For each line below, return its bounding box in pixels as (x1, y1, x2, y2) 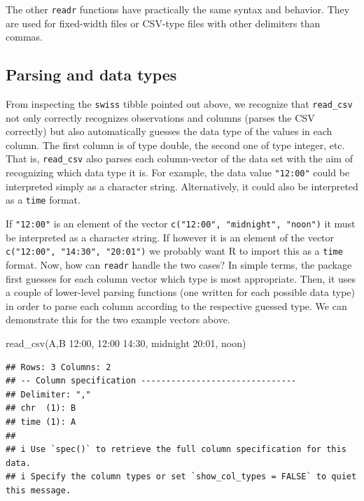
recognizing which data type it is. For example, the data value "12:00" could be (6, 165, 350, 180)
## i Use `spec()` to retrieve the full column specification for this (6, 444, 346, 455)
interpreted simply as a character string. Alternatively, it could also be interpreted (6, 178, 358, 193)
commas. (6, 29, 43, 44)
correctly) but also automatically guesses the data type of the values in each (6, 124, 332, 139)
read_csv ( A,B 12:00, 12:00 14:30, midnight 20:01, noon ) (6, 335, 246, 350)
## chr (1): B (6, 403, 76, 414)
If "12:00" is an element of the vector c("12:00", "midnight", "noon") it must (6, 216, 356, 231)
